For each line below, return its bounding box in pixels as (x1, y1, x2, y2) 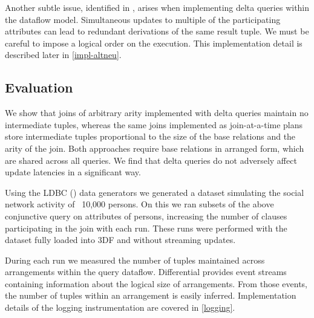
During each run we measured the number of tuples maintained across (5, 253, 265, 266)
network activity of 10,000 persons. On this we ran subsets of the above (5, 198, 274, 210)
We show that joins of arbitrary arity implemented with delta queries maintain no (5, 106, 309, 119)
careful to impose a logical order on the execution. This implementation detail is (5, 36, 303, 49)
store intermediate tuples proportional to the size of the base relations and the (5, 130, 296, 143)
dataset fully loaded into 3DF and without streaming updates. (5, 233, 236, 246)
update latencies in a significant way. (5, 166, 141, 178)
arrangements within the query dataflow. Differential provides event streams (5, 265, 287, 278)
